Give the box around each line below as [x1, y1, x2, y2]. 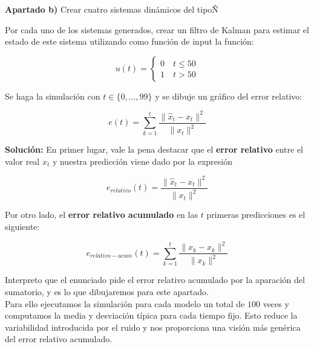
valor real [5, 154, 40, 167]
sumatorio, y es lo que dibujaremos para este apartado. [5, 285, 209, 298]
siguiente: [5, 220, 40, 232]
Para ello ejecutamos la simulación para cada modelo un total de [5, 297, 245, 310]
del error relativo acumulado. [5, 333, 113, 345]
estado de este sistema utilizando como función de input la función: [5, 35, 254, 48]
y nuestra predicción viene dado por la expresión [52, 154, 232, 167]
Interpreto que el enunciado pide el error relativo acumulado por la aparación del [5, 273, 305, 286]
